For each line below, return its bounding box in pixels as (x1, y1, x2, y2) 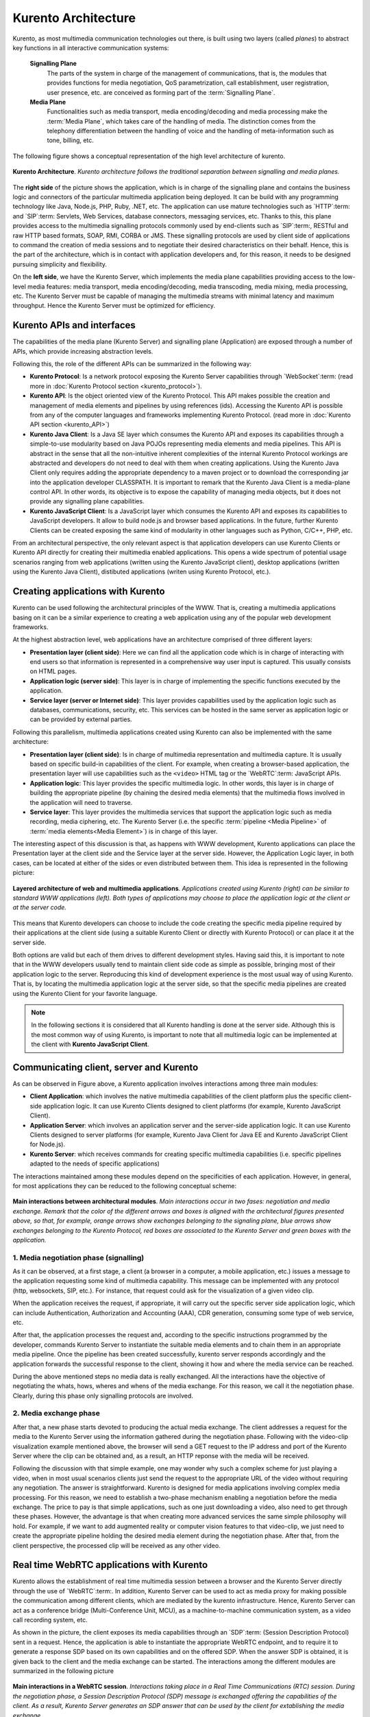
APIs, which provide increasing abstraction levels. (12, 347, 153, 355)
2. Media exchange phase (12, 1409, 101, 1418)
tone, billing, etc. (47, 136, 94, 144)
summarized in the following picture (12, 1666, 114, 1675)
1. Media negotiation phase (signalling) (12, 1253, 145, 1262)
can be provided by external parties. (29, 715, 133, 724)
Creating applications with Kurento (12, 586, 165, 598)
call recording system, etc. (12, 1616, 88, 1624)
